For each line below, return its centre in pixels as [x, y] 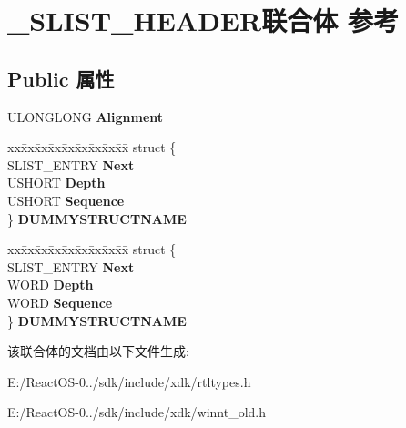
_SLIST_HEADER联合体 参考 [203, 20]
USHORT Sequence [66, 200]
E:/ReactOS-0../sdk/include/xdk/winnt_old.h [137, 412]
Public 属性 [61, 78]
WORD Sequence [60, 302]
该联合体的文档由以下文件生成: [98, 351]
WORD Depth [51, 285]
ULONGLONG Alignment [86, 116]
